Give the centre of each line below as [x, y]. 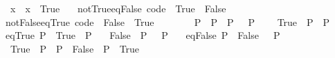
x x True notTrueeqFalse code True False [118, 8]
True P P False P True [75, 48]
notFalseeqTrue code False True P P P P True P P [167, 21]
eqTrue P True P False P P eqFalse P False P [143, 35]
